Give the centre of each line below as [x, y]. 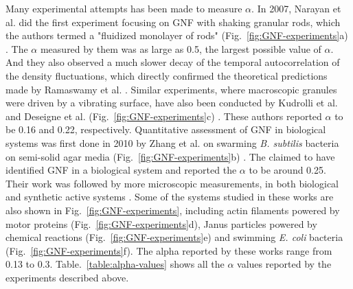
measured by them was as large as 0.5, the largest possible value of [181, 48]
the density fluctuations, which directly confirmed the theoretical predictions [167, 75]
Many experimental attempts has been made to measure [124, 8]
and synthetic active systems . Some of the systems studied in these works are [170, 197]
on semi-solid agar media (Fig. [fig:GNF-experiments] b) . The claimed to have [170, 156]
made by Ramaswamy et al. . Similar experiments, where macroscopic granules [171, 89]
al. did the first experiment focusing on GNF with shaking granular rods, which [173, 22]
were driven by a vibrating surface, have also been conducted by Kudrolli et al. [172, 103]
